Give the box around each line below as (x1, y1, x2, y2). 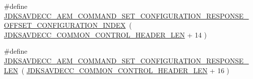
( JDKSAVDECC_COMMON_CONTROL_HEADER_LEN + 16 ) (21, 65, 229, 75)
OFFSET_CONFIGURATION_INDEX (4, 20, 126, 30)
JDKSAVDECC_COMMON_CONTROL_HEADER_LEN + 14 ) (4, 29, 207, 39)
